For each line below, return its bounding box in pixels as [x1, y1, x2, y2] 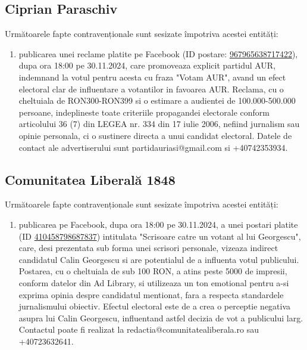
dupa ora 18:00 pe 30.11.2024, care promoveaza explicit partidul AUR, [18, 59, 276, 72]
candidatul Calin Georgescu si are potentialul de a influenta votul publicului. [18, 253, 299, 265]
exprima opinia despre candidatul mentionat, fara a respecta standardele [18, 288, 284, 301]
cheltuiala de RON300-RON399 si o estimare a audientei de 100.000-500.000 [18, 94, 296, 107]
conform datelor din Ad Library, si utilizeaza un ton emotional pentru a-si [18, 276, 289, 289]
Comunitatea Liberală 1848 [5, 170, 176, 188]
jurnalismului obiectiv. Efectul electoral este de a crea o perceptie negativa [18, 300, 291, 312]
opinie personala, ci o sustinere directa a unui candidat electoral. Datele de [18, 129, 292, 141]
